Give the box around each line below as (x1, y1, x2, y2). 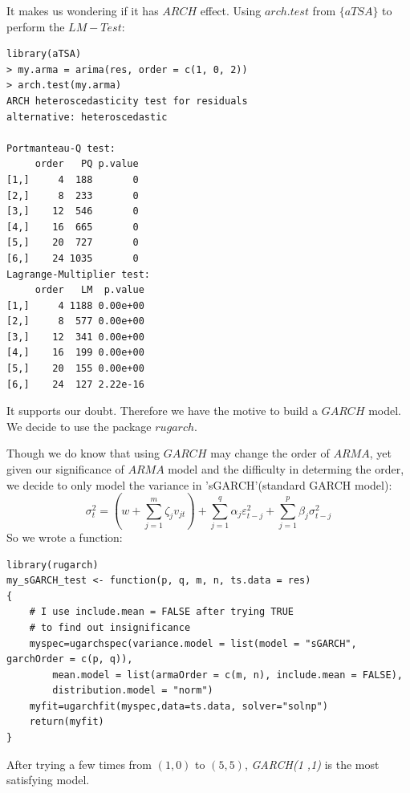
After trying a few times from (6, 755, 152, 772)
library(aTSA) (6, 48, 82, 60)
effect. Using (200, 2, 262, 18)
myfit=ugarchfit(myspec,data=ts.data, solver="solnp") (29, 700, 328, 712)
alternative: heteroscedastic (6, 111, 168, 123)
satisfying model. (6, 771, 90, 788)
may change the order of (210, 445, 330, 462)
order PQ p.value (35, 158, 139, 170)
